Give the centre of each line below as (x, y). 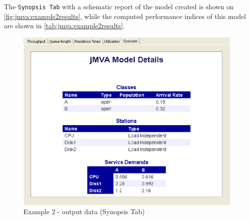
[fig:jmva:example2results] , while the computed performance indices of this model (125, 16)
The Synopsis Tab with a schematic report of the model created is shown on (119, 6)
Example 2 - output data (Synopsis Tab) (84, 211)
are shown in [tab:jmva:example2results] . (65, 26)
